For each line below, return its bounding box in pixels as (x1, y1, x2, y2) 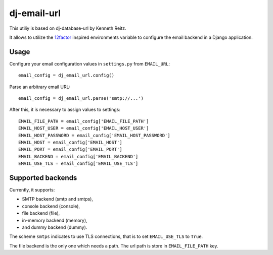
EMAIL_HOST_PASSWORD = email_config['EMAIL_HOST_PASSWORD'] (18, 133, 170, 138)
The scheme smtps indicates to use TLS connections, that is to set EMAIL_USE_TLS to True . (9, 233, 203, 239)
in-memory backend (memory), (22, 217, 88, 223)
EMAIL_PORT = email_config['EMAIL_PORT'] (18, 147, 122, 152)
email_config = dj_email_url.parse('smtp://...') (18, 96, 144, 101)
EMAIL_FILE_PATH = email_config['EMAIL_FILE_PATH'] (18, 118, 149, 124)
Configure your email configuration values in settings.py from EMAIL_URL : (9, 60, 170, 67)
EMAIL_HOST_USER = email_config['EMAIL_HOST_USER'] (18, 125, 149, 131)
